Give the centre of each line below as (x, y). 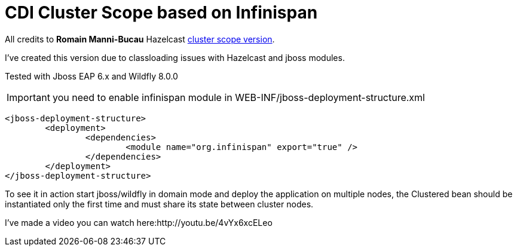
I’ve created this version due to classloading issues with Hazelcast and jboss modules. (175, 57)
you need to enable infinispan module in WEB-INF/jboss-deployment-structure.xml (238, 97)
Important (28, 97)
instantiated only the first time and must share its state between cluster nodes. (159, 204)
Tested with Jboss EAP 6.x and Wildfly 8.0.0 (91, 76)
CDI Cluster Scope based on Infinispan (161, 13)
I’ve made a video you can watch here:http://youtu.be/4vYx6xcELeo (139, 222)
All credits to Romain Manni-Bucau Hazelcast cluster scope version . (140, 39)
